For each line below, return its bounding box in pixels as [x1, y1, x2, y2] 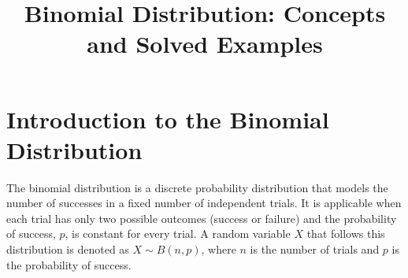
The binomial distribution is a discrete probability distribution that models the [6, 179, 388, 195]
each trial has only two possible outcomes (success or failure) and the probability [6, 209, 397, 226]
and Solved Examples [87, 28, 323, 60]
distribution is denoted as [6, 241, 129, 258]
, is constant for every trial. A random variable [65, 225, 291, 242]
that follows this [306, 225, 385, 242]
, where [201, 241, 236, 258]
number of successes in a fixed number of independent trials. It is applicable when [6, 195, 402, 211]
